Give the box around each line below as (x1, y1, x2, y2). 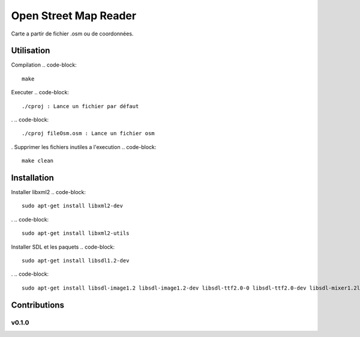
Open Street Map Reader (11, 9, 137, 22)
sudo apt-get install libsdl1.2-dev (22, 257, 130, 264)
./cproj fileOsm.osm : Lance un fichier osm (22, 130, 155, 137)
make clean (22, 157, 54, 165)
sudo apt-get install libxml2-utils (22, 230, 130, 237)
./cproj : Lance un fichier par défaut (22, 103, 139, 109)
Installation (11, 173, 54, 183)
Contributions (11, 300, 64, 310)
